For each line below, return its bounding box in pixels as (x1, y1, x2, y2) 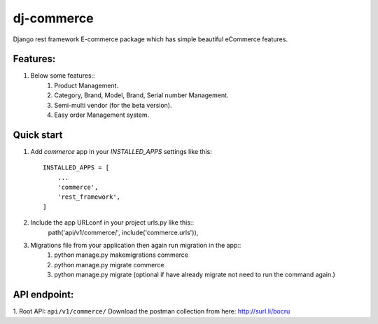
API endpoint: (13, 289, 74, 301)
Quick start (13, 129, 63, 141)
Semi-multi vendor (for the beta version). (54, 101, 172, 109)
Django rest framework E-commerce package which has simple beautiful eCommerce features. (13, 35, 288, 43)
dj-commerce (13, 10, 94, 26)
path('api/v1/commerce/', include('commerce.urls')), (48, 228, 199, 237)
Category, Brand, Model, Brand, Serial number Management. (54, 91, 229, 99)
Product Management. (54, 81, 119, 90)
